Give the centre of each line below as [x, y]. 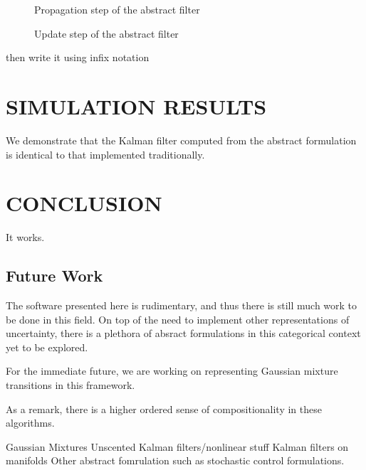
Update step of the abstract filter [106, 33]
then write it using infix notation [78, 57]
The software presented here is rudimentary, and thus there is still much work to [182, 305]
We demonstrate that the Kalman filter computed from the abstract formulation [181, 140]
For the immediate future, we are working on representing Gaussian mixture [172, 371]
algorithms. [30, 423]
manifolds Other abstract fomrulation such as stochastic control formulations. [175, 460]
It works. [25, 237]
